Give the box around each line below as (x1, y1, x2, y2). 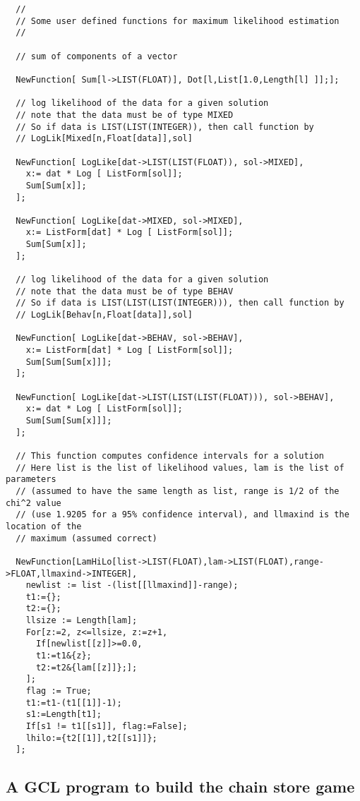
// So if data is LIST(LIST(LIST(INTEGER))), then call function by (16, 298, 344, 308)
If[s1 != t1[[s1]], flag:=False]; (25, 721, 188, 732)
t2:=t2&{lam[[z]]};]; (35, 662, 138, 673)
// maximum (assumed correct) (16, 533, 157, 543)
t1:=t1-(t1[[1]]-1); (25, 697, 122, 708)
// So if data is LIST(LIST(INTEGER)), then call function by (16, 121, 314, 132)
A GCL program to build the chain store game (6, 776, 355, 797)
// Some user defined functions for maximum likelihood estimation (16, 16, 340, 26)
